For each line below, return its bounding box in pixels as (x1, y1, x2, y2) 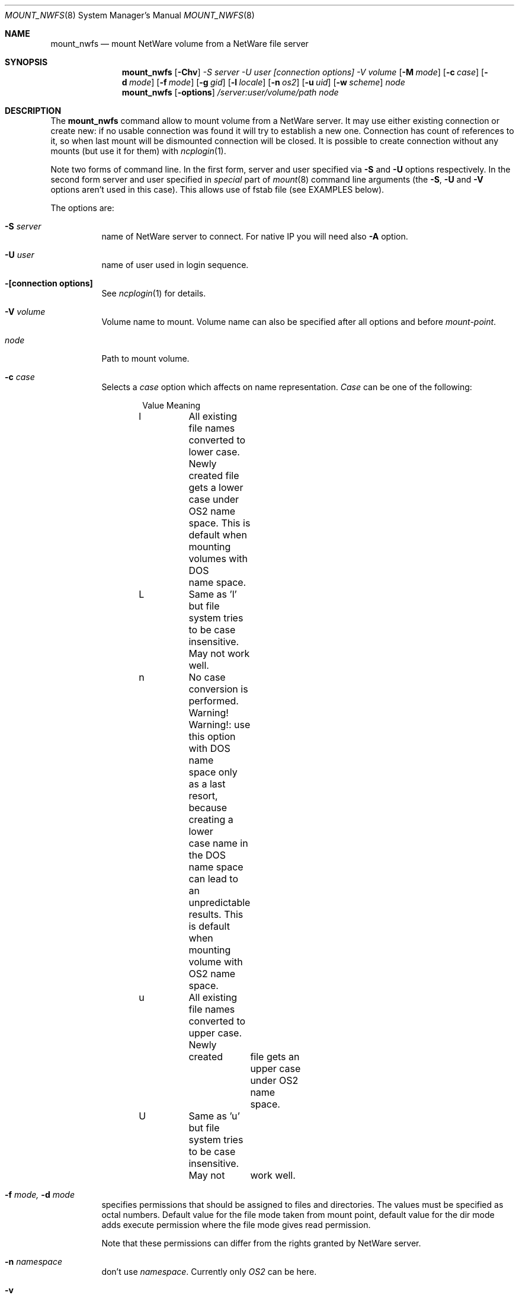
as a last (188, 778, 226, 790)
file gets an (250, 1051, 300, 1063)
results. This (188, 908, 244, 920)
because (188, 802, 228, 814)
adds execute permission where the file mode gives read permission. (101, 1220, 371, 1230)
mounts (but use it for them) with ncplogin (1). (50, 146, 226, 156)
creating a (188, 814, 233, 825)
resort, (188, 790, 218, 802)
